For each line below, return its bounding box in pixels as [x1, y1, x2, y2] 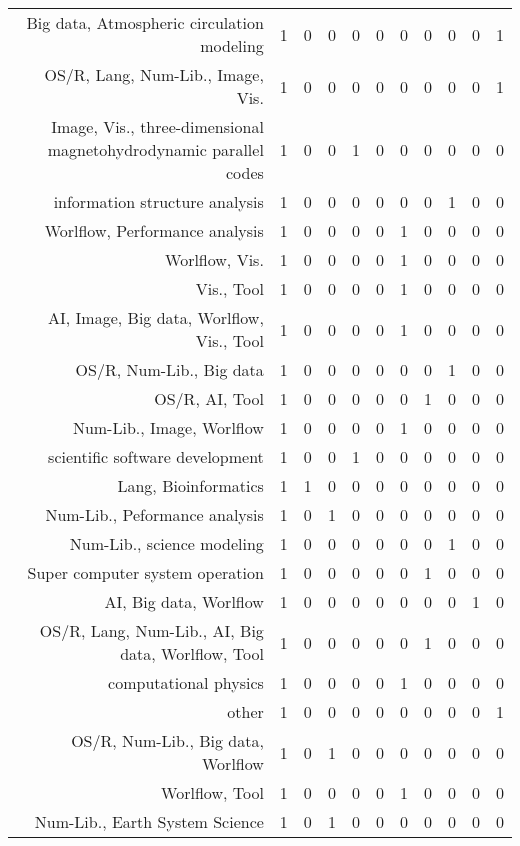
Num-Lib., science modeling [69, 532, 264, 555]
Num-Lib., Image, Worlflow [72, 416, 264, 439]
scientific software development [48, 445, 264, 468]
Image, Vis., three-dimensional [51, 115, 264, 138]
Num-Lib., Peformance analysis [45, 503, 264, 526]
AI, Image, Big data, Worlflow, [48, 306, 264, 329]
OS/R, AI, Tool [154, 387, 264, 410]
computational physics [108, 671, 264, 694]
